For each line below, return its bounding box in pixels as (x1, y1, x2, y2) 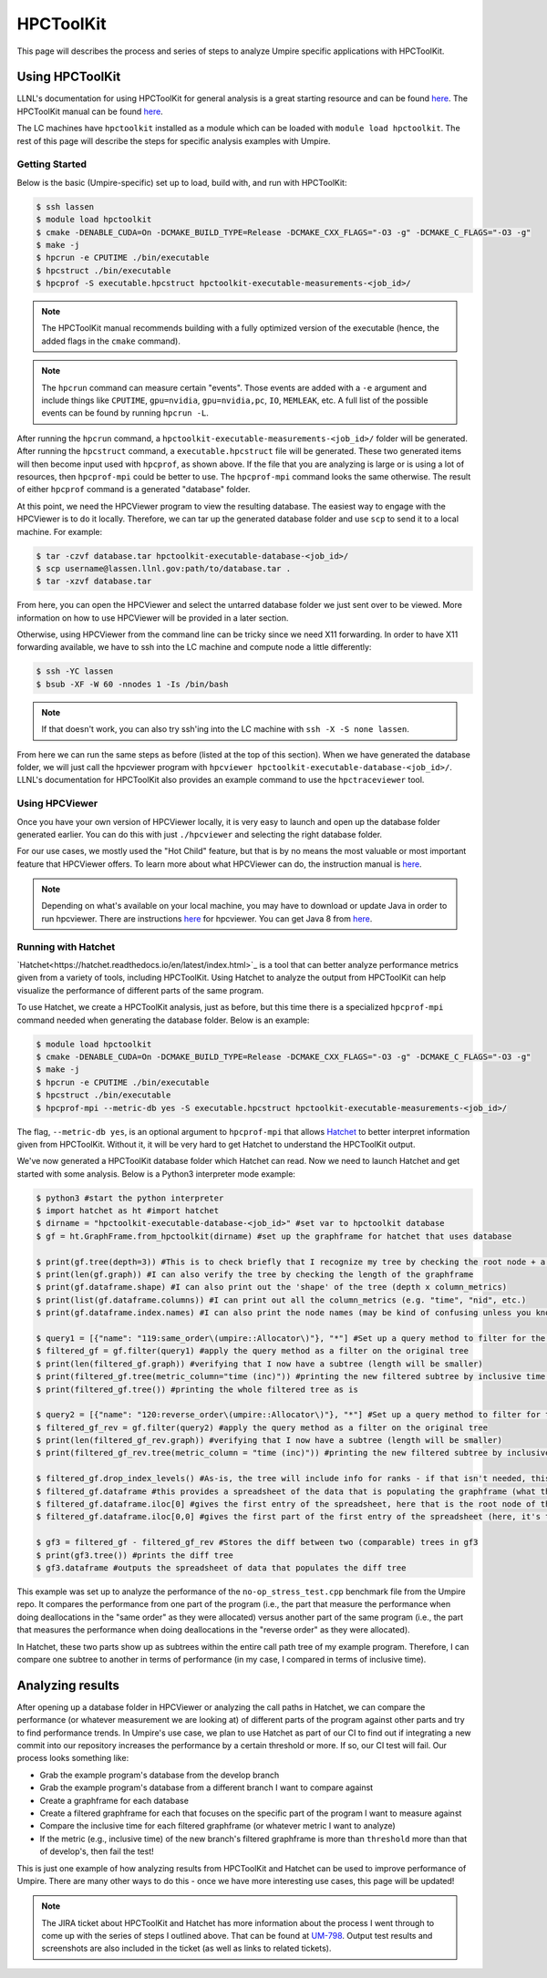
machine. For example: (16, 526, 103, 537)
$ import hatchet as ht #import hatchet (36, 1206, 219, 1216)
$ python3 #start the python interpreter (36, 1192, 224, 1203)
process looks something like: (16, 1753, 129, 1764)
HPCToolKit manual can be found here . (16, 106, 163, 117)
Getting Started (16, 158, 87, 170)
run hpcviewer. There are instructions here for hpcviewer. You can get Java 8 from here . (41, 912, 373, 924)
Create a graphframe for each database (39, 1795, 189, 1806)
